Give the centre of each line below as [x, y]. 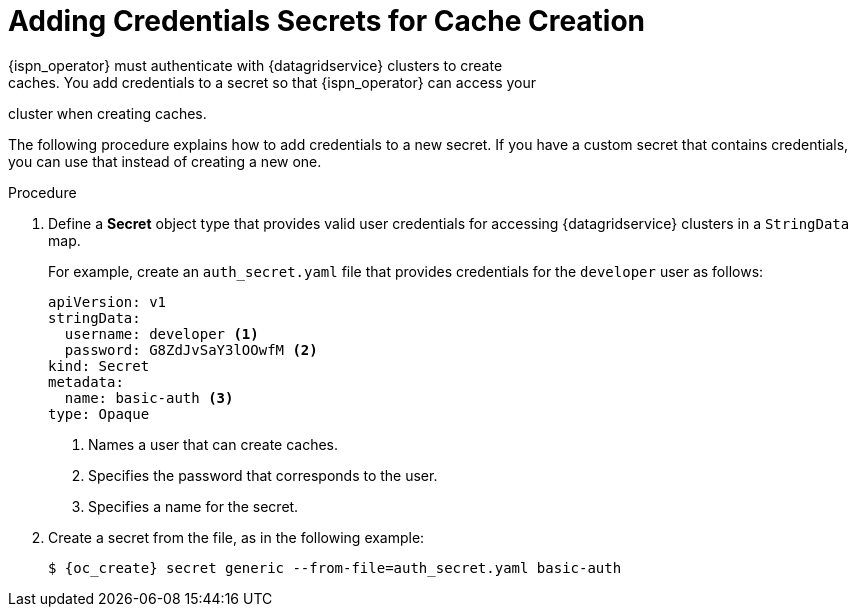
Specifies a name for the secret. [193, 506]
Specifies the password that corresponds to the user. [263, 475]
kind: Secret [99, 365]
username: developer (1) [161, 333]
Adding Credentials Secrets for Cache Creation [327, 21]
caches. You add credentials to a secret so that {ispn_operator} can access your [272, 82]
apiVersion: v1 [107, 301]
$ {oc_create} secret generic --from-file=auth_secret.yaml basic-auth [335, 567]
